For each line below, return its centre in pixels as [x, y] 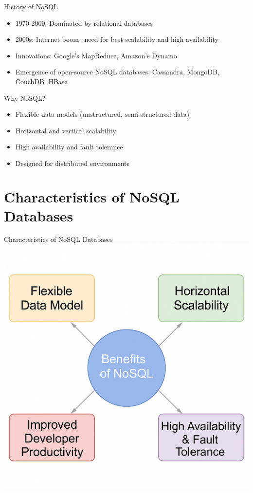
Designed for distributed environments [72, 163]
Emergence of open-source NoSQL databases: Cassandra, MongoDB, [117, 72]
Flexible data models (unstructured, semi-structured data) [102, 114]
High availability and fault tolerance [69, 147]
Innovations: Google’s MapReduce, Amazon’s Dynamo [96, 55]
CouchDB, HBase [41, 81]
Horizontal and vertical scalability [66, 130]
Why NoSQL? [25, 98]
